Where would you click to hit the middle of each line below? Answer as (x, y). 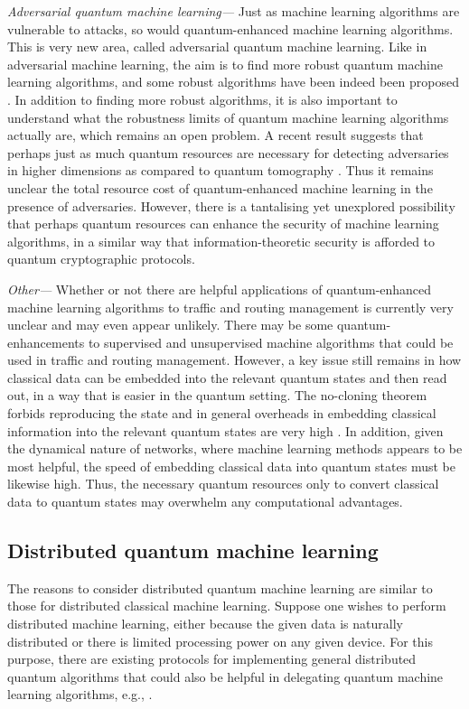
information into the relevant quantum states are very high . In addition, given (225, 430)
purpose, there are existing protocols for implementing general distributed (212, 659)
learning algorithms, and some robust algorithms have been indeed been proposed (233, 82)
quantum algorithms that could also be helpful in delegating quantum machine (225, 676)
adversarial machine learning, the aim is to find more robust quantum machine (225, 64)
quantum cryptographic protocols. (101, 259)
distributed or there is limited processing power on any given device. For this (220, 641)
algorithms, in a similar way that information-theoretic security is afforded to (221, 241)
